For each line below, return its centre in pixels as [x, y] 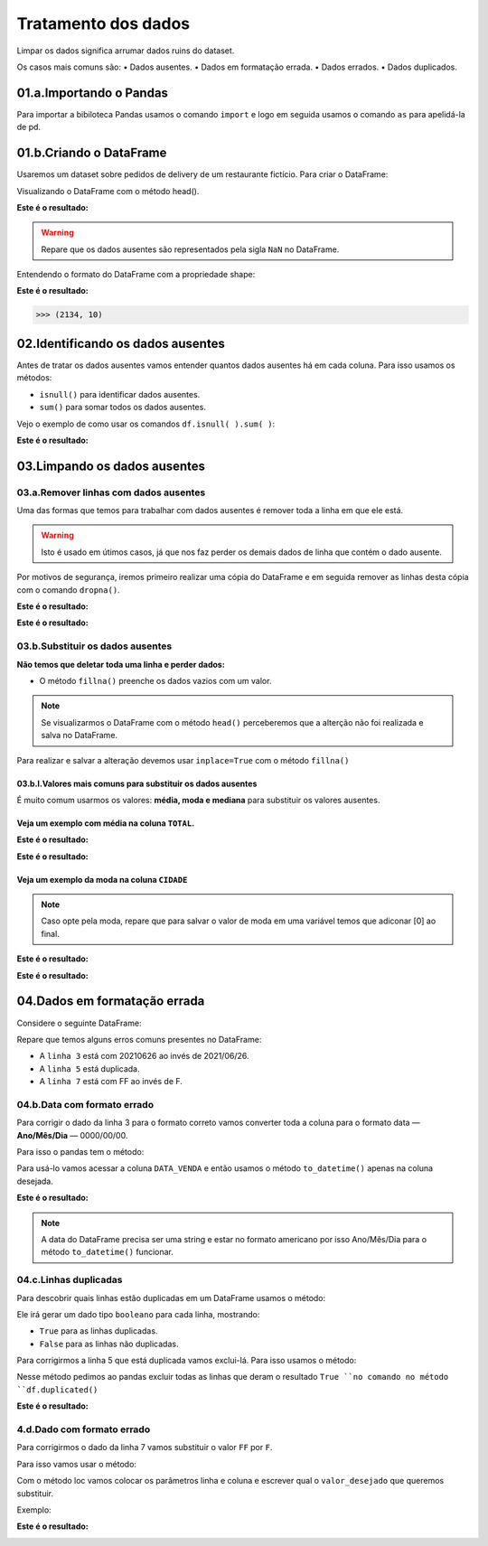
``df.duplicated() [57, 1390]
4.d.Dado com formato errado [84, 1429]
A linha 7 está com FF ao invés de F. [111, 1082]
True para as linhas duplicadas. [99, 1331]
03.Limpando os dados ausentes [111, 466]
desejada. [35, 1181]
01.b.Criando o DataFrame [92, 153]
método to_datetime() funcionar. [107, 1252]
